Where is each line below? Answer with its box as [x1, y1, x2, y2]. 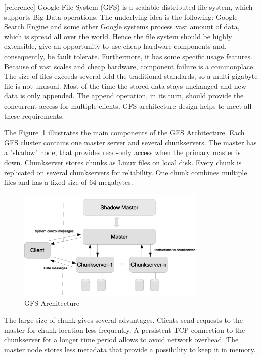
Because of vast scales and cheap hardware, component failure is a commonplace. [4, 61, 255, 71]
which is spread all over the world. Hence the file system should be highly [4, 31, 232, 41]
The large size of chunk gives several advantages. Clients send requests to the [4, 315, 243, 325]
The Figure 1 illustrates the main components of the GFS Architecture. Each [4, 127, 245, 138]
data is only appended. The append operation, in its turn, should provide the [4, 90, 244, 101]
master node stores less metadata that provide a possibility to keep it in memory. [4, 344, 256, 355]
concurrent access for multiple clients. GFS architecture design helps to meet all [4, 100, 252, 111]
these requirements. [4, 110, 64, 121]
